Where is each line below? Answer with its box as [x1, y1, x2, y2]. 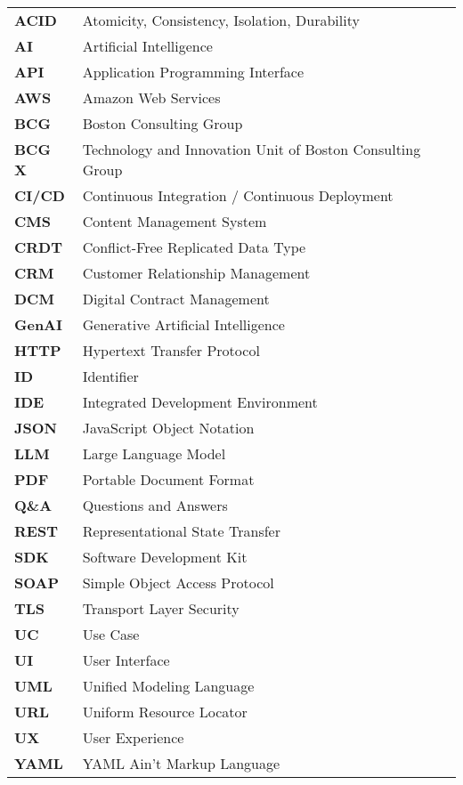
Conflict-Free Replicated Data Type [82, 237, 306, 257]
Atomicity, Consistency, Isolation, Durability [82, 10, 360, 30]
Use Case [82, 624, 140, 644]
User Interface [82, 650, 170, 670]
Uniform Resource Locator [82, 701, 248, 722]
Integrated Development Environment [82, 392, 318, 412]
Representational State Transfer [82, 521, 280, 541]
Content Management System [82, 211, 267, 231]
